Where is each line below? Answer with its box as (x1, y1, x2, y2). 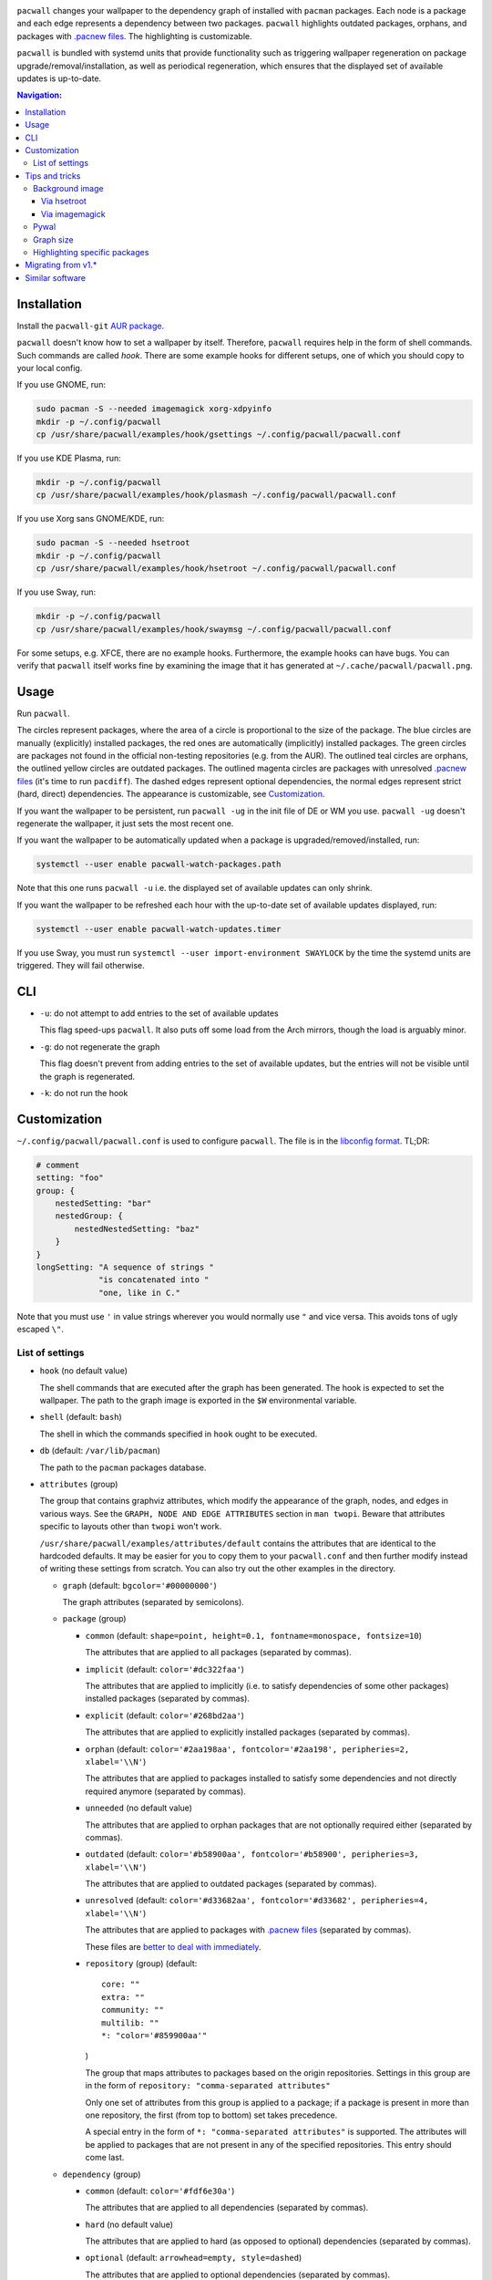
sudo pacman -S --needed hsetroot (36, 538, 190, 548)
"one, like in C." (98, 1287, 181, 1298)
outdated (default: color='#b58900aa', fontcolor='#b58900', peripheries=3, (85, 1849, 419, 1860)
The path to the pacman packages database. (39, 1462, 207, 1473)
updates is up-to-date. (16, 73, 102, 84)
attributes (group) (39, 1478, 118, 1489)
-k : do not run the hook (39, 1087, 128, 1098)
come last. (85, 2152, 125, 2163)
